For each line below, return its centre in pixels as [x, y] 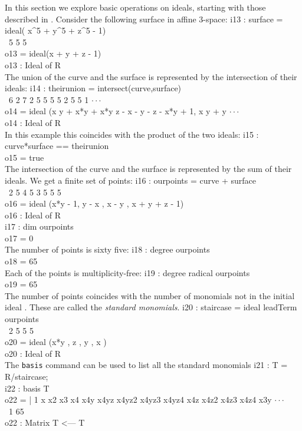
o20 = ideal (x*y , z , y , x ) [56, 342]
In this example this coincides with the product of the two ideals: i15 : [132, 134]
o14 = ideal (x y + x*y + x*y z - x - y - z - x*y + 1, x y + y [116, 111]
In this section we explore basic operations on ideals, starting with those [135, 7]
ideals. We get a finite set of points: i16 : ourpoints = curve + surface [130, 180]
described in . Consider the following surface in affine [101, 19]
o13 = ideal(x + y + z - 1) [53, 53]
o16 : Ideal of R [33, 215]
